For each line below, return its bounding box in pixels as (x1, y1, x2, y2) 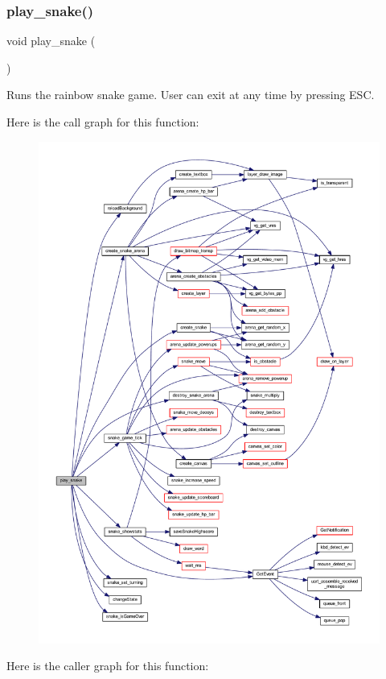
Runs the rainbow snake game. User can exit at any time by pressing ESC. (6, 86, 375, 103)
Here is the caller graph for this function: (6, 657, 209, 674)
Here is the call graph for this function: (6, 114, 199, 130)
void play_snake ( (6, 32, 96, 49)
